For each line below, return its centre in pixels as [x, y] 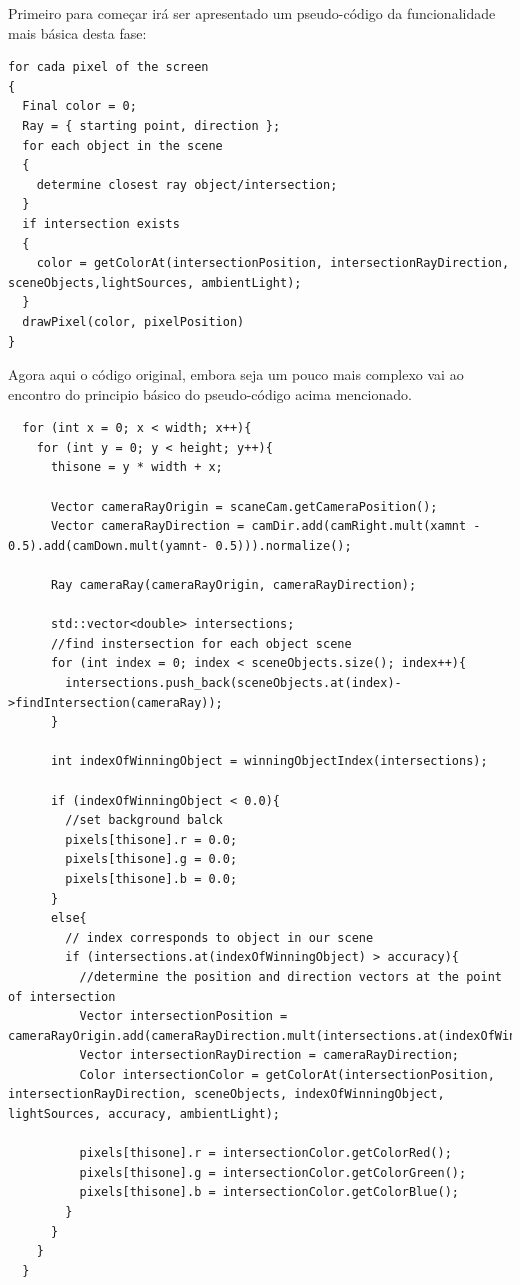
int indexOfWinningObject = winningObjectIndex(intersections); [269, 761]
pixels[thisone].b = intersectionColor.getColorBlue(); [269, 1192]
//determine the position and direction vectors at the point [290, 976]
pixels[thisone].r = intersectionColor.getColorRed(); [265, 1153]
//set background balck [144, 820]
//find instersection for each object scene [201, 643]
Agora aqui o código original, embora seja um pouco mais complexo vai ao [236, 374]
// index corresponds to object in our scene [219, 937]
